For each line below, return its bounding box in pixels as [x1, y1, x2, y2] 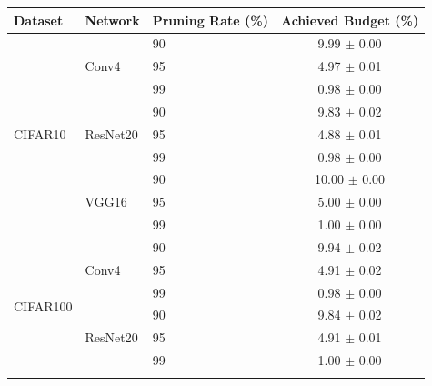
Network [85, 10, 140, 29]
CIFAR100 [14, 296, 73, 315]
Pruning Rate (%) [152, 10, 268, 29]
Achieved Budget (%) [280, 10, 419, 29]
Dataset [14, 10, 64, 29]
